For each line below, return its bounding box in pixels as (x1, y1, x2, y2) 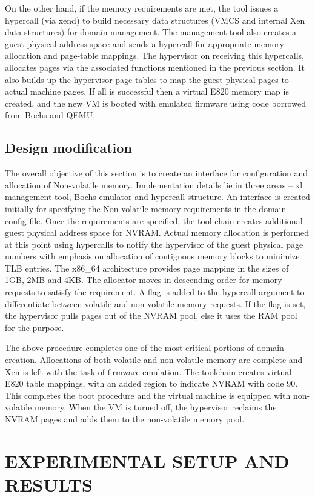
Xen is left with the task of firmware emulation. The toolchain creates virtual (5, 365, 292, 378)
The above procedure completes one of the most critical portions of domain (5, 341, 284, 354)
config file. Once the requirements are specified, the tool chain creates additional (5, 214, 303, 227)
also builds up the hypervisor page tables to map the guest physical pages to (5, 73, 289, 85)
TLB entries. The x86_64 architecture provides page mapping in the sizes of (5, 261, 289, 274)
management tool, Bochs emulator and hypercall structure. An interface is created (5, 190, 310, 203)
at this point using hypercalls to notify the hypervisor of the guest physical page (5, 238, 303, 250)
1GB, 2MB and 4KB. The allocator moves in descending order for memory (5, 273, 282, 286)
